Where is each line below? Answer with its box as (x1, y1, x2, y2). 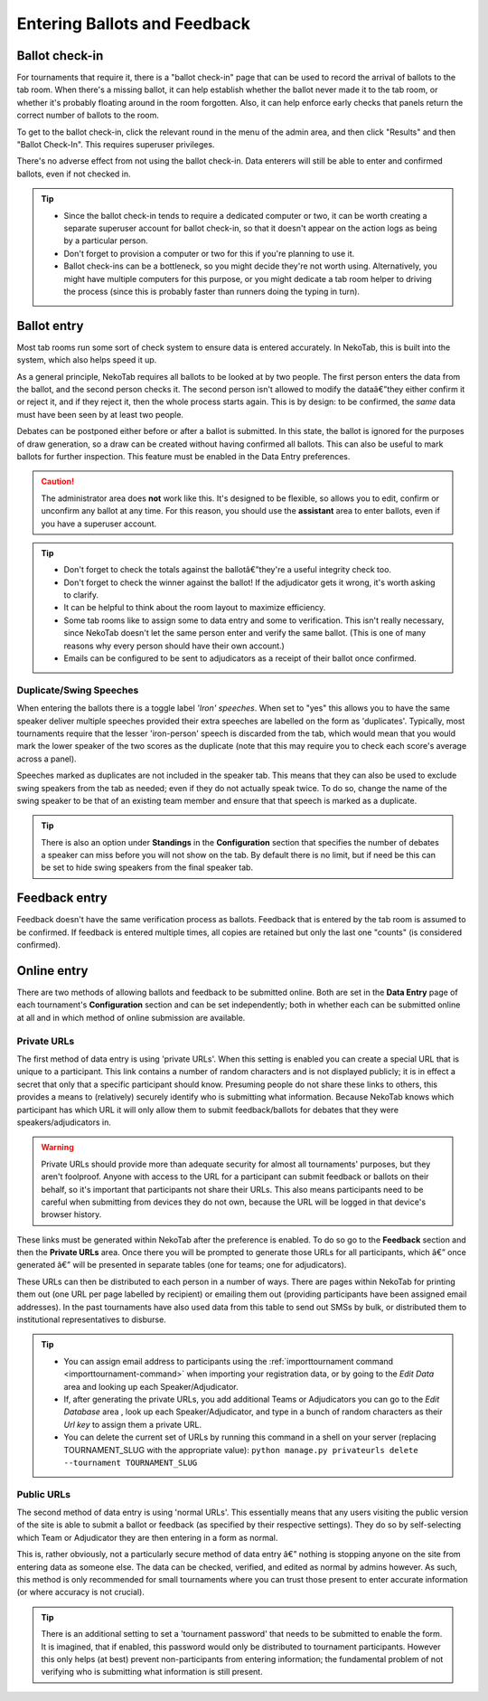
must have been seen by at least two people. (16, 409, 184, 420)
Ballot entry (16, 317, 84, 334)
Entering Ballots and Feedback (16, 14, 250, 33)
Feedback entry (16, 891, 108, 906)
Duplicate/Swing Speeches (16, 684, 139, 696)
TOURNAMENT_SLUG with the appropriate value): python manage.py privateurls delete (63, 1444, 419, 1455)
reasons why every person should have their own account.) (63, 640, 285, 651)
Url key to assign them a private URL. (63, 1419, 202, 1430)
